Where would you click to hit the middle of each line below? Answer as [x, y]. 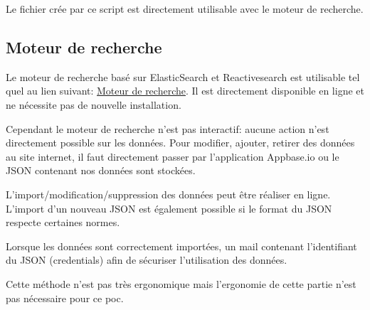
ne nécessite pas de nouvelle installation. [94, 104]
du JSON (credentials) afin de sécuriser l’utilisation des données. [147, 260]
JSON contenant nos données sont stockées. [101, 170]
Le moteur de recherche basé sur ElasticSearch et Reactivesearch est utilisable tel [183, 76]
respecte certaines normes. [63, 222]
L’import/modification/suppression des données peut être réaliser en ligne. [168, 194]
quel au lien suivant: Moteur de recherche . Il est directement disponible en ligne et [185, 91]
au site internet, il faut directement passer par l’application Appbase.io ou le [173, 156]
